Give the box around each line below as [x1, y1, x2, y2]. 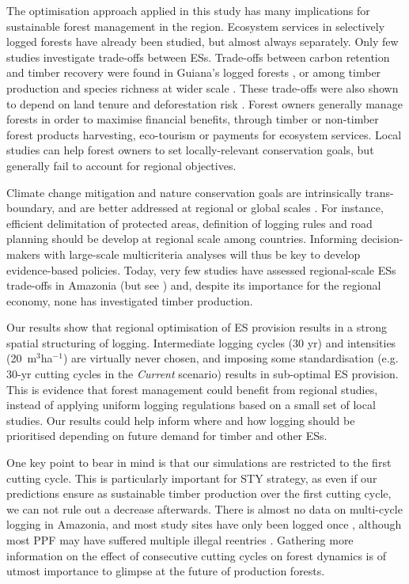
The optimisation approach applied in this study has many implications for [6, 2, 370, 18]
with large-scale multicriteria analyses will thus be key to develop [44, 245, 361, 262]
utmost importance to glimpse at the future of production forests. [6, 563, 325, 579]
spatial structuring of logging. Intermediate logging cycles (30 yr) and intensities [6, 334, 396, 351]
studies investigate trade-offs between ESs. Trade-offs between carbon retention [6, 48, 390, 65]
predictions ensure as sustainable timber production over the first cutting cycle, [6, 485, 392, 502]
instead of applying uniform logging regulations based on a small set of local [6, 396, 376, 413]
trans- [365, 184, 394, 200]
